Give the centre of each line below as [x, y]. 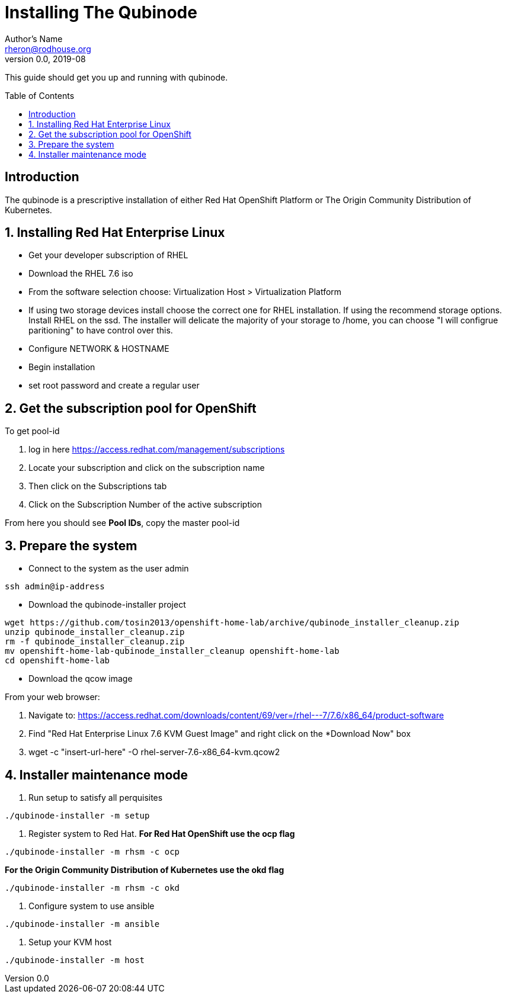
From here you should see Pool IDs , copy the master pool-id [122, 523]
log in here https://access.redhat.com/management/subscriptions [157, 450]
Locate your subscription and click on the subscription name [147, 468]
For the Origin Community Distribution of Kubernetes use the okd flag [145, 869]
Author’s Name [34, 38]
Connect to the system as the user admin [109, 569]
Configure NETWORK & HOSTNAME [99, 349]
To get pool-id [32, 431]
